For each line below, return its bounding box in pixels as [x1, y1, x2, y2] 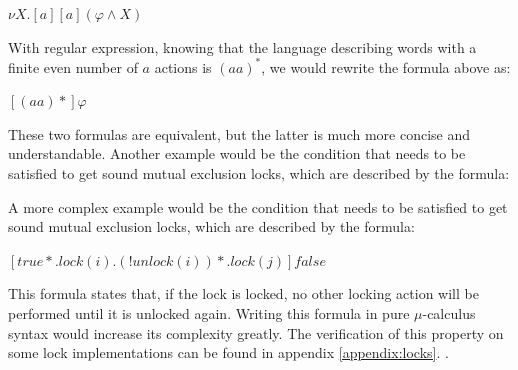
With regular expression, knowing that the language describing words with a [8, 36, 477, 57]
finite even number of [8, 56, 138, 77]
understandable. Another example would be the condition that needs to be [8, 143, 466, 164]
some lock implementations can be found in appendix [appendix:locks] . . [8, 342, 449, 363]
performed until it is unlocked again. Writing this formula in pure [8, 303, 410, 324]
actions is [154, 56, 212, 77]
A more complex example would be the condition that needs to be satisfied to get [8, 196, 508, 217]
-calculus [422, 303, 476, 324]
